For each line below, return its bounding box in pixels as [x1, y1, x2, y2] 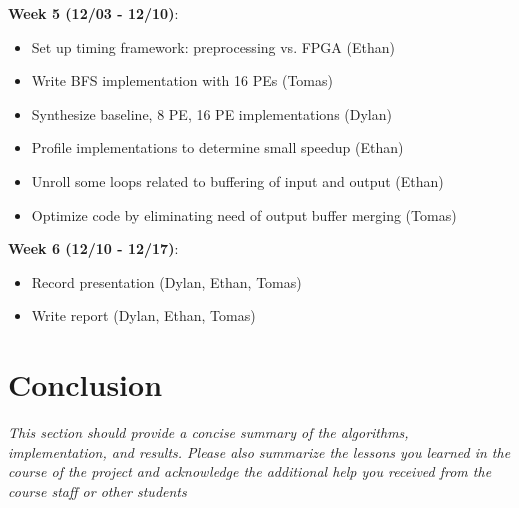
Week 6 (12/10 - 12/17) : [8, 238, 179, 259]
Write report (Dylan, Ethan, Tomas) [31, 305, 256, 326]
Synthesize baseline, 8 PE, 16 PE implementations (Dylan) [31, 103, 392, 124]
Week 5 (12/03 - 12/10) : [8, 3, 179, 23]
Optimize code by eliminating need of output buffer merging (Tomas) [31, 204, 457, 225]
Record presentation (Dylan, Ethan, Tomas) [31, 271, 302, 292]
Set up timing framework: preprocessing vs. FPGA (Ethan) [31, 36, 395, 57]
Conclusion [8, 364, 163, 405]
